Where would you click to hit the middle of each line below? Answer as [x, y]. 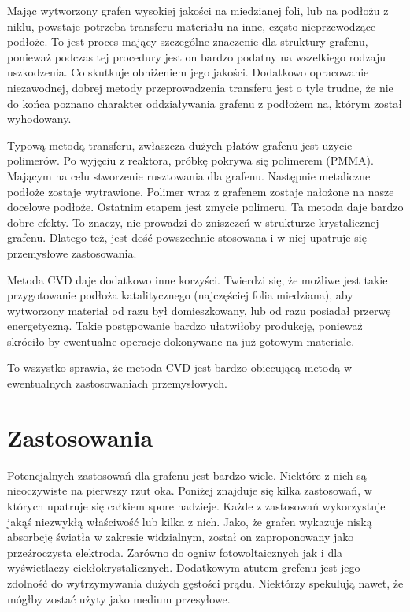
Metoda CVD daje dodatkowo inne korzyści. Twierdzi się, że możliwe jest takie [198, 279]
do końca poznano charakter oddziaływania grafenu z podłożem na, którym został [205, 103]
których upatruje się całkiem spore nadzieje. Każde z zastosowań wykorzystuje [196, 505]
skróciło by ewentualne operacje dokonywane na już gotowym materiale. [181, 341]
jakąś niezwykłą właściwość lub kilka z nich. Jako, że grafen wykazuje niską [190, 521]
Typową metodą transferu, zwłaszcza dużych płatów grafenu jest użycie [180, 145]
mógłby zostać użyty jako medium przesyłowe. [119, 598]
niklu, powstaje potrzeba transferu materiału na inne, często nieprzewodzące [192, 26]
